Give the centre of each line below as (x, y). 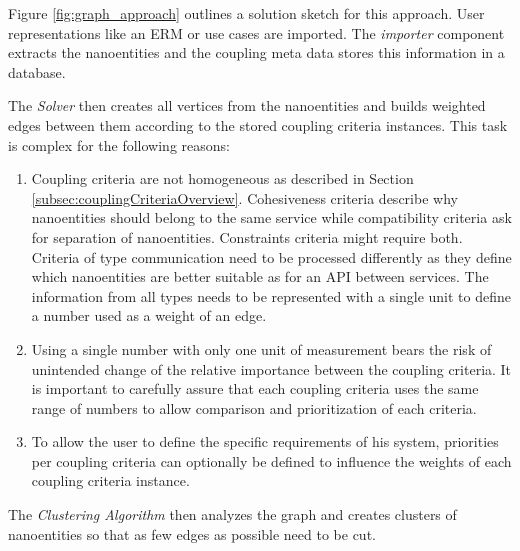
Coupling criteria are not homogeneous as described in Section (222, 178)
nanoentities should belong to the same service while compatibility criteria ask (271, 217)
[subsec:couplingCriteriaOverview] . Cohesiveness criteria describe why (244, 197)
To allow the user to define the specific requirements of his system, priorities (265, 441)
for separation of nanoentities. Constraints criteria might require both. (247, 236)
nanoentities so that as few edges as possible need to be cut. (192, 533)
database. (37, 71)
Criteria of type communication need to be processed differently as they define (271, 256)
